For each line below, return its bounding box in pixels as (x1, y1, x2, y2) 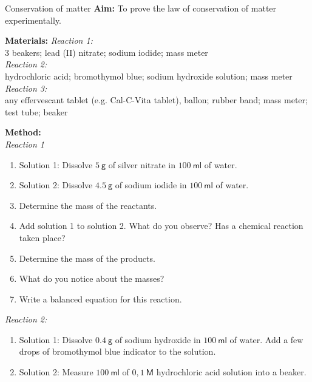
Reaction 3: (5, 81, 47, 94)
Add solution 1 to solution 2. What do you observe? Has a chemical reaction (19, 219, 304, 232)
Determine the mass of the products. (19, 251, 155, 264)
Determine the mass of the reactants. (19, 199, 157, 211)
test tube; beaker (5, 105, 68, 118)
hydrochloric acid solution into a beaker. (156, 366, 307, 378)
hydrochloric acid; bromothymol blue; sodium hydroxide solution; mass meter (5, 69, 293, 82)
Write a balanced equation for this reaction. (19, 292, 182, 305)
